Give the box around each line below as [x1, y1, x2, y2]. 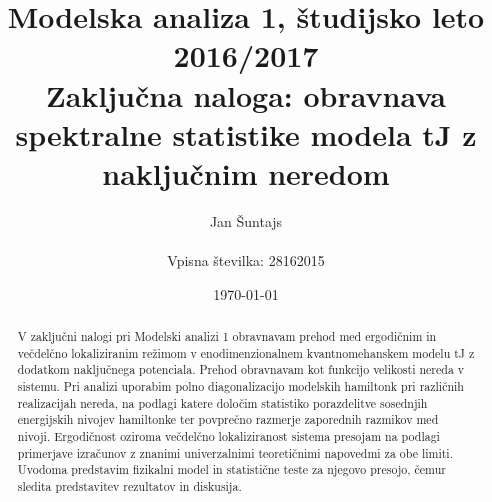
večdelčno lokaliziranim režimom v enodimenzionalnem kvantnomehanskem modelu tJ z [17, 344, 475, 361]
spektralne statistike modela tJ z [15, 113, 477, 154]
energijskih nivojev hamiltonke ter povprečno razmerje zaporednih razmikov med [17, 411, 439, 428]
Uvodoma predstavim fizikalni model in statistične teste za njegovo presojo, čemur [17, 461, 446, 478]
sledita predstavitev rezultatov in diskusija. [17, 477, 242, 494]
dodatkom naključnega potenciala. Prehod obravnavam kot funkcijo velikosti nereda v [17, 361, 465, 378]
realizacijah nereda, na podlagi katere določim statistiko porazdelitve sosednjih [17, 394, 428, 411]
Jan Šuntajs [209, 210, 283, 231]
